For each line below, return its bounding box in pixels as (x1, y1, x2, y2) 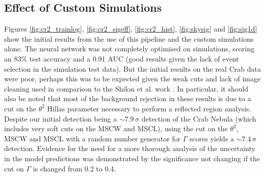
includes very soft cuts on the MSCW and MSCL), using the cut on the (4, 123, 228, 134)
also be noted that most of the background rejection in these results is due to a (4, 93, 251, 104)
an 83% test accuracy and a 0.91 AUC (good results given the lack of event (4, 53, 239, 64)
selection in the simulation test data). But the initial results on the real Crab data (4, 63, 261, 74)
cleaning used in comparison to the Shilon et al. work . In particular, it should (4, 83, 249, 94)
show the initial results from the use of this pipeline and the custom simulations (4, 33, 254, 44)
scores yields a (190, 133, 234, 143)
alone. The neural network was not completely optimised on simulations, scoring (4, 43, 255, 54)
